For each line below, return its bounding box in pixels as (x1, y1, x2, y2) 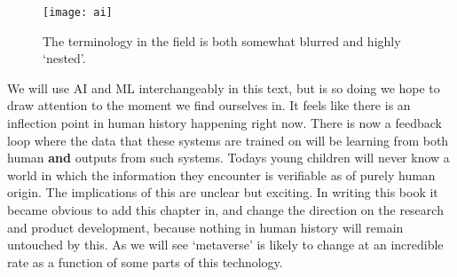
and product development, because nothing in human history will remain (7, 218, 404, 236)
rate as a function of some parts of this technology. (7, 252, 283, 271)
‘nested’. (43, 49, 86, 67)
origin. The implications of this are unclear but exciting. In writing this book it (7, 183, 438, 202)
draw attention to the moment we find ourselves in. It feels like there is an (7, 96, 411, 115)
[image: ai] (43, 6, 113, 19)
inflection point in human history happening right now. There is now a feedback (7, 114, 442, 132)
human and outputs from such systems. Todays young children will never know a (7, 148, 450, 167)
